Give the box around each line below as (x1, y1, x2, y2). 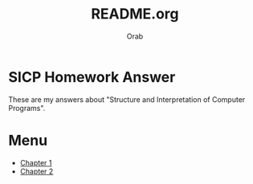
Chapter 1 (19, 157, 52, 167)
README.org (91, 5, 179, 23)
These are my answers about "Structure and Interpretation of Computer (8, 94, 246, 104)
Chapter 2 (19, 166, 54, 176)
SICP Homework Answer (8, 67, 176, 86)
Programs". (8, 103, 46, 112)
